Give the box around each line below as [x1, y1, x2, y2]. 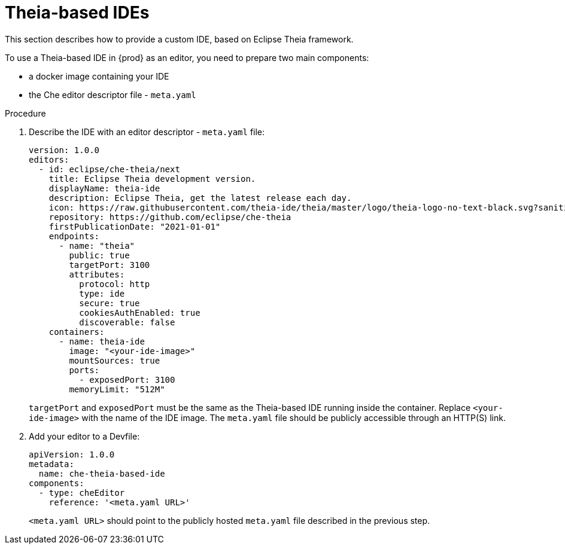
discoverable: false [79, 317, 175, 327]
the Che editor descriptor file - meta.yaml [29, 89, 196, 100]
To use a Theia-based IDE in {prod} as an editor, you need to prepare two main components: [5, 52, 369, 63]
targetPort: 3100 [69, 260, 150, 270]
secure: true [79, 298, 140, 308]
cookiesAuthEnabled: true [79, 307, 201, 318]
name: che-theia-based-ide [38, 468, 165, 478]
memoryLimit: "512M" [69, 384, 165, 394]
